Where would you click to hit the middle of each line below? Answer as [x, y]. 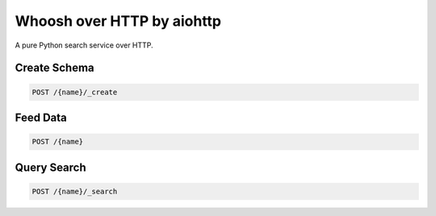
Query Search [50, 167]
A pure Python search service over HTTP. [84, 45]
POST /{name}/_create [75, 92]
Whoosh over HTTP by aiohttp [118, 21]
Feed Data [41, 117]
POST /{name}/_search [75, 191]
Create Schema [55, 68]
